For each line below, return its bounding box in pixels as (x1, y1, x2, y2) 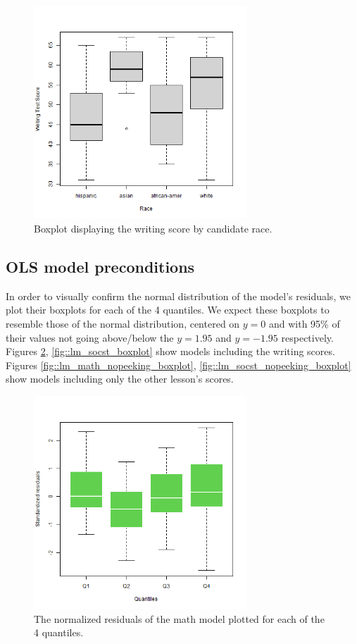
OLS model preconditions (6, 255, 195, 277)
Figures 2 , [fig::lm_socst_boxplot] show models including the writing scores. (6, 344, 335, 359)
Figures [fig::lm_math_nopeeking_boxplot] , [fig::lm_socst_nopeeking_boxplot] (6, 357, 351, 372)
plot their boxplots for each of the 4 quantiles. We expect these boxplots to (6, 302, 330, 317)
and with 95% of (268, 316, 340, 330)
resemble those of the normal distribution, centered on (6, 316, 240, 330)
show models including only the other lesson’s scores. (6, 371, 234, 386)
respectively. (281, 330, 334, 345)
